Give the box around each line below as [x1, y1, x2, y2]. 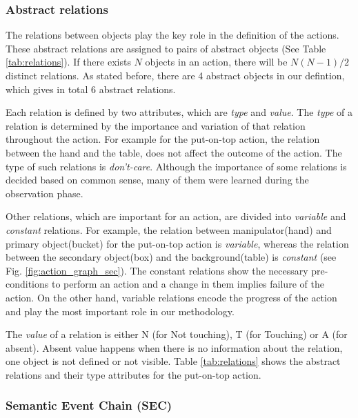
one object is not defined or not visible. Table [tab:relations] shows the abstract [6, 354, 341, 368]
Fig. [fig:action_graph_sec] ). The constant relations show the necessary [6, 263, 308, 277]
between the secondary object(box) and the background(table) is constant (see [6, 250, 337, 264]
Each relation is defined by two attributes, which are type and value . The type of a [6, 105, 353, 119]
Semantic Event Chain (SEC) [6, 397, 172, 414]
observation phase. [6, 186, 83, 200]
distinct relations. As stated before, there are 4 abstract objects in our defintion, [6, 68, 345, 82]
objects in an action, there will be [145, 54, 288, 69]
